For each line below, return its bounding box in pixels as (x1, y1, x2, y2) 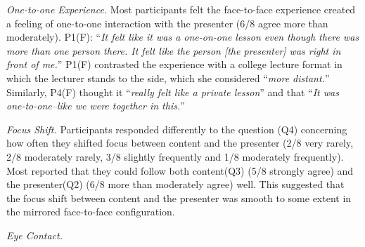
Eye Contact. (6, 227, 63, 242)
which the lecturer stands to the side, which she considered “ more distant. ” (6, 70, 330, 85)
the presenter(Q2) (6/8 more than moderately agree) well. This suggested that (6, 177, 345, 192)
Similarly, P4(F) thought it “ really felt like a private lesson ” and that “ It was (6, 84, 339, 99)
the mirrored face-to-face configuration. (6, 204, 175, 219)
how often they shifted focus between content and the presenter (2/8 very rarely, (6, 135, 354, 150)
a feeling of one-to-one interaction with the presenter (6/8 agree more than (6, 15, 328, 30)
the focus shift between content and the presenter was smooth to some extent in (6, 190, 352, 205)
